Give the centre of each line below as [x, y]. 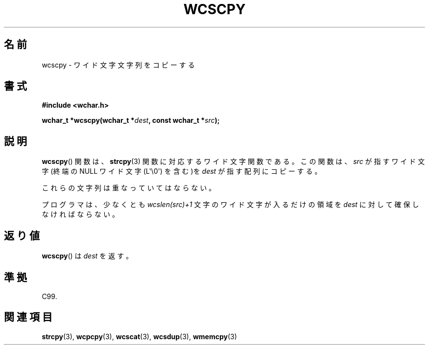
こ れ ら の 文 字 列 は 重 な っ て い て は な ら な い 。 [129, 188]
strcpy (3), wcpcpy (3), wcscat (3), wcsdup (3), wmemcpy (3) [139, 336]
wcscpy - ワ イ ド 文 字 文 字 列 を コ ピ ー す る [118, 65]
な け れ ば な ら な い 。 [80, 214]
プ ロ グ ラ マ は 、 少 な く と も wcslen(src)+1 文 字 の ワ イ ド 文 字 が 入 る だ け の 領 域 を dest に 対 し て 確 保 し [230, 205]
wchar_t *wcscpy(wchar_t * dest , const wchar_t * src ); [131, 120]
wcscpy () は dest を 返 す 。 [87, 256]
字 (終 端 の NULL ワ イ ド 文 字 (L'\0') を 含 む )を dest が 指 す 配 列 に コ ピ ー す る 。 [182, 171]
